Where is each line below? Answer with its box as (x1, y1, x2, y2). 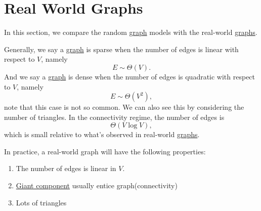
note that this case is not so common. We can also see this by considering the (4, 102, 244, 112)
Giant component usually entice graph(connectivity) (16, 180, 178, 191)
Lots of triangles (16, 197, 67, 207)
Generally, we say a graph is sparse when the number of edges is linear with (4, 44, 239, 54)
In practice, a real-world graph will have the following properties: (4, 146, 206, 156)
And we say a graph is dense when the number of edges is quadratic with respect (4, 71, 255, 81)
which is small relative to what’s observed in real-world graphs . (4, 129, 200, 140)
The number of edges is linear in (16, 163, 116, 174)
